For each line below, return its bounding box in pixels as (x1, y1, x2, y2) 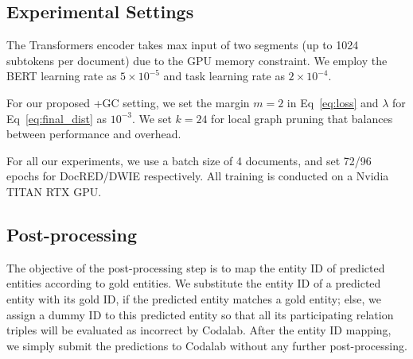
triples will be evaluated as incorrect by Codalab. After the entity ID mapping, (6, 322, 392, 338)
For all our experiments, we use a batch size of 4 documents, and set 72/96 (6, 152, 372, 168)
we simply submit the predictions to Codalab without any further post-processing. (6, 337, 407, 353)
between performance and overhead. (6, 125, 181, 142)
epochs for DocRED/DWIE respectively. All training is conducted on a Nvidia (6, 168, 389, 184)
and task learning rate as (163, 68, 285, 84)
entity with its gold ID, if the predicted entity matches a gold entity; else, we (6, 290, 381, 307)
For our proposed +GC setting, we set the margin (6, 94, 250, 110)
